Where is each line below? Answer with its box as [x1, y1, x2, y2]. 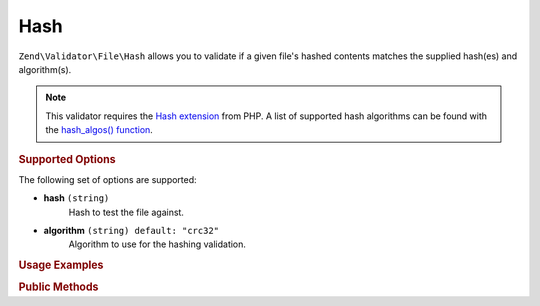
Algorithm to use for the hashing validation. [68, 238, 247, 250]
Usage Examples [18, 258, 104, 272]
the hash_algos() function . [45, 124, 154, 136]
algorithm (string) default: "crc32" [43, 224, 220, 236]
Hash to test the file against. [68, 206, 185, 218]
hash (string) [43, 192, 110, 204]
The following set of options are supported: [18, 173, 197, 185]
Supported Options [18, 152, 116, 166]
